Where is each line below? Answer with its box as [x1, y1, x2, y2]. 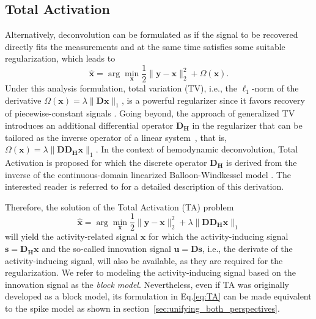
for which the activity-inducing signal [148, 230, 288, 243]
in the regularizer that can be [192, 119, 303, 132]
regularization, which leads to [5, 52, 116, 65]
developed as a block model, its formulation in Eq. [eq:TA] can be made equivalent [5, 290, 312, 303]
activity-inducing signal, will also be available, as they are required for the [5, 254, 283, 267]
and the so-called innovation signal [42, 242, 171, 255]
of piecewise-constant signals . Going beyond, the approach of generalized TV [5, 107, 295, 120]
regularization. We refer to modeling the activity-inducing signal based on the [5, 266, 296, 279]
